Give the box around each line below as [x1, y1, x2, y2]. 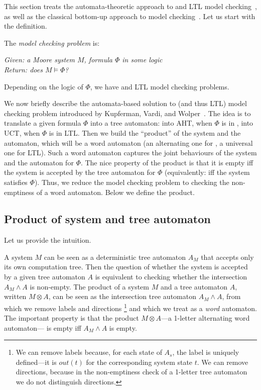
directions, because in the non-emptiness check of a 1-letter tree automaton [16, 366, 247, 377]
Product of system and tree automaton [4, 211, 211, 227]
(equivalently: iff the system [164, 167, 250, 177]
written [4, 291, 27, 302]
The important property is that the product [4, 313, 139, 323]
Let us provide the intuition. [4, 235, 91, 245]
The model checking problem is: [4, 37, 100, 48]
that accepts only [201, 251, 254, 262]
